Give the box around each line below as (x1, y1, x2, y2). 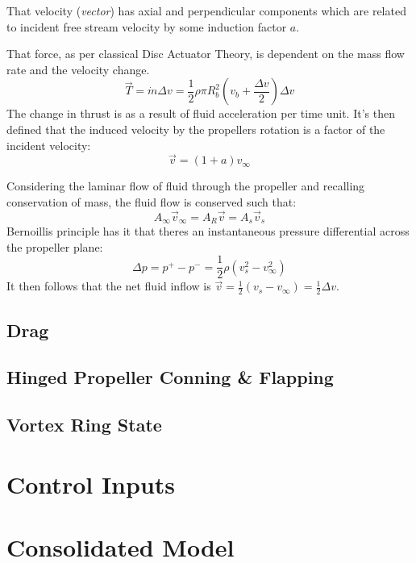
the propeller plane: (6, 238, 103, 255)
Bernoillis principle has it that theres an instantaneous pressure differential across (6, 223, 410, 240)
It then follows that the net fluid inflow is (6, 277, 211, 294)
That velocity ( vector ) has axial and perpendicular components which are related (6, 2, 406, 19)
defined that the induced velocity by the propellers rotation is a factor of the (6, 120, 385, 137)
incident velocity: (6, 136, 91, 153)
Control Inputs (6, 467, 176, 500)
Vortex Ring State (6, 412, 162, 437)
